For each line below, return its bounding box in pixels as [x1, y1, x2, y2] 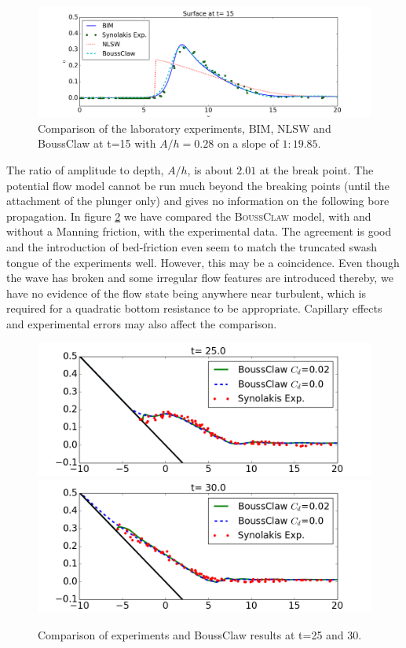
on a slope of [217, 135, 279, 152]
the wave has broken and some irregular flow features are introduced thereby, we [6, 269, 393, 286]
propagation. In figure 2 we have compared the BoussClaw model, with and [6, 207, 371, 224]
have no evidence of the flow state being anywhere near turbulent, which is [6, 284, 366, 301]
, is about [187, 161, 233, 178]
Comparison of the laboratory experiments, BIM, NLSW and [38, 119, 331, 136]
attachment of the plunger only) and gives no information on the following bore [6, 192, 390, 209]
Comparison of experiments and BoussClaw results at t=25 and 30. [38, 626, 362, 643]
